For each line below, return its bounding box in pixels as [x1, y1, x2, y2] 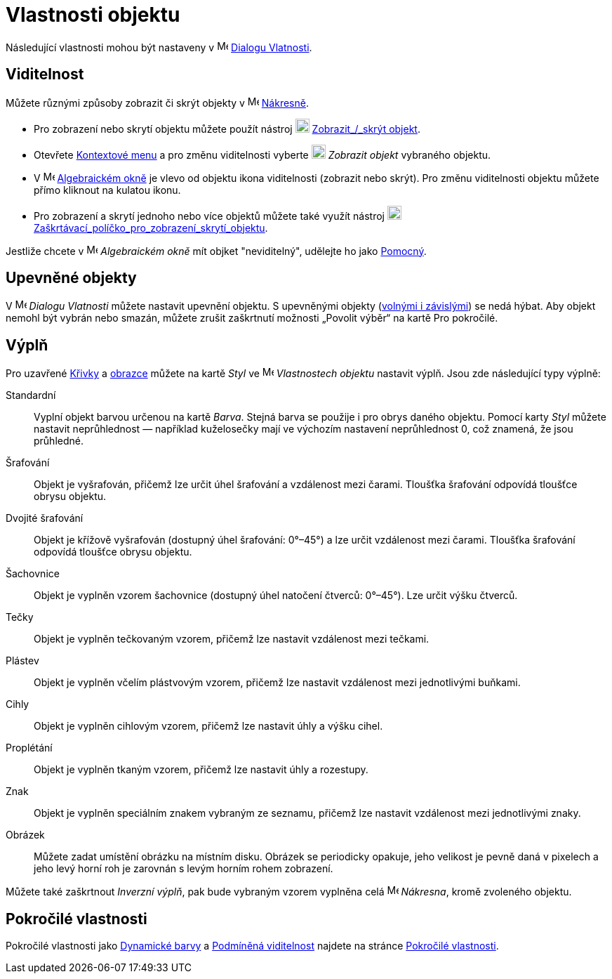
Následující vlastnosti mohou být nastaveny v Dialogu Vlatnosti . [6, 41, 312, 53]
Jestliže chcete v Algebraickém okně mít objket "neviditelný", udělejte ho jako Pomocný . [6, 244, 427, 257]
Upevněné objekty [6, 269, 137, 287]
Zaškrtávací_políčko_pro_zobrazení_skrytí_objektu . [34, 221, 268, 234]
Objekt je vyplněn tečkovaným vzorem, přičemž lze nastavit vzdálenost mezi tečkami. [34, 633, 430, 645]
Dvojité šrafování [6, 512, 84, 525]
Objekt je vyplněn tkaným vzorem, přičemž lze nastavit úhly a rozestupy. [34, 763, 368, 776]
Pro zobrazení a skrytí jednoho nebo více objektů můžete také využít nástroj [34, 209, 385, 222]
